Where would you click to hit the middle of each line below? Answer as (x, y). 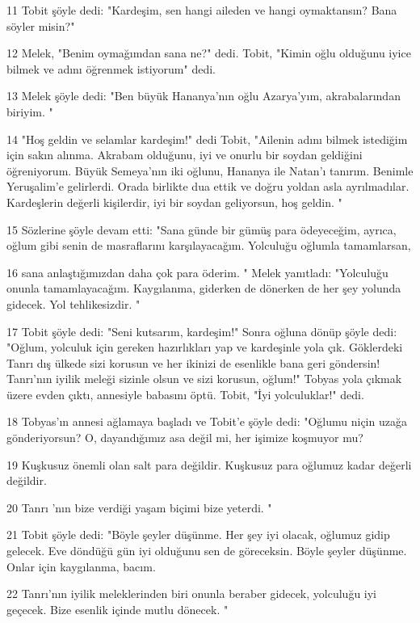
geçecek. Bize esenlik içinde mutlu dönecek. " (118, 609)
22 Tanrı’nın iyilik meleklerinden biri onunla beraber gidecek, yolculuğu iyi (192, 594)
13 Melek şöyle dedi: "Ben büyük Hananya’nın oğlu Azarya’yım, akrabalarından (204, 96)
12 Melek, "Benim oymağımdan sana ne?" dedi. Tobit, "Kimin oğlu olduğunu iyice (209, 53)
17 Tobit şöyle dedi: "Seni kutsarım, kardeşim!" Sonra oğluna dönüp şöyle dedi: (202, 331)
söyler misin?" (41, 25)
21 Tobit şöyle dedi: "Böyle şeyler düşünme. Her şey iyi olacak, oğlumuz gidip (198, 535)
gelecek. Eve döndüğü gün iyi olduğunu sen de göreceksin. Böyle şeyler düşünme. (207, 551)
